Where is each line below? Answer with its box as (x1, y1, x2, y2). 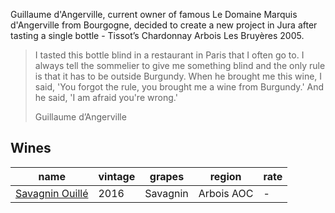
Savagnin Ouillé (15, 186, 89, 200)
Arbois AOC (198, 186, 254, 200)
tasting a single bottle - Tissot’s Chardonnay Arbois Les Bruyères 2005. (10, 30, 305, 41)
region (209, 169, 242, 183)
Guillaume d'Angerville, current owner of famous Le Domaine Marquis (10, 9, 298, 20)
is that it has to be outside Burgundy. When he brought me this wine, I (34, 70, 323, 82)
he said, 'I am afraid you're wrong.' (34, 92, 178, 103)
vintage (98, 169, 136, 183)
